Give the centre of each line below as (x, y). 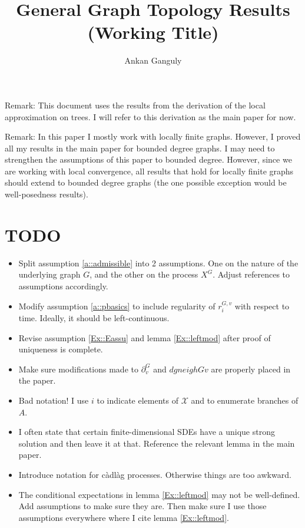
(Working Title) (153, 32)
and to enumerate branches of (245, 400)
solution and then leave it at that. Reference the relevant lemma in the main (157, 443)
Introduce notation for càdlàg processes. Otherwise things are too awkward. (155, 474)
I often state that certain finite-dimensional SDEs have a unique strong (147, 432)
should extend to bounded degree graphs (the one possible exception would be (146, 182)
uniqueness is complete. (61, 349)
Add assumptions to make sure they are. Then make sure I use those (142, 506)
